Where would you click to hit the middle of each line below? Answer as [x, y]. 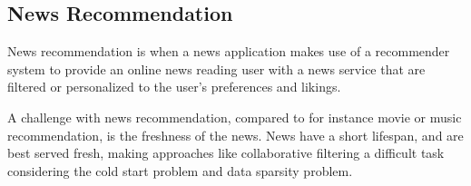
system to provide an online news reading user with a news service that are [216, 69]
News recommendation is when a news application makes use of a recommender [229, 51]
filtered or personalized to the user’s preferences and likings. [174, 87]
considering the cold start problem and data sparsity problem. [180, 170]
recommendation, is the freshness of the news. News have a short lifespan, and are [235, 135]
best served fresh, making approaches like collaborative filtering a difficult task [226, 153]
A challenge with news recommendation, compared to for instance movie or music [235, 117]
